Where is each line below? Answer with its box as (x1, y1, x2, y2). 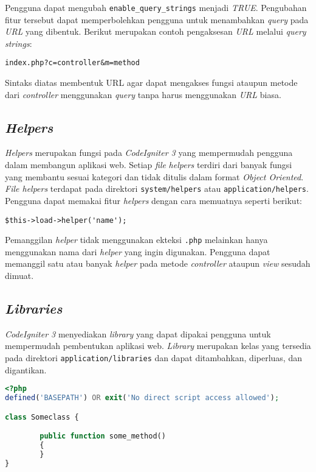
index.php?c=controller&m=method (5, 58, 140, 68)
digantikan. (5, 363, 47, 376)
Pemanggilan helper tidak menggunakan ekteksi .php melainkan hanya (5, 233, 268, 246)
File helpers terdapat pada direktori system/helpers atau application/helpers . (5, 182, 309, 195)
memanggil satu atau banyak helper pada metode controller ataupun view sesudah (5, 257, 311, 270)
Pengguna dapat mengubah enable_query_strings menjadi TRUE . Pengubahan (5, 1, 307, 13)
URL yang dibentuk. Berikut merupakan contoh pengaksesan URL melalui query (5, 25, 306, 38)
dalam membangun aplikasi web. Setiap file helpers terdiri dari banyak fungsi (5, 158, 292, 171)
